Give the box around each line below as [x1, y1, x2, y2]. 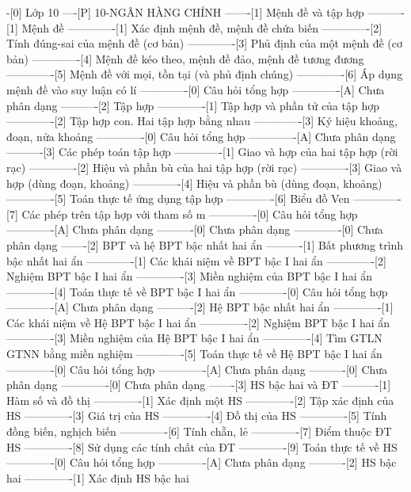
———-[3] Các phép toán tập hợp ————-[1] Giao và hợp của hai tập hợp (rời [6, 143, 398, 160]
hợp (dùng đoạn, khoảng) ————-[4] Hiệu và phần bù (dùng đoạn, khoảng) [6, 174, 382, 191]
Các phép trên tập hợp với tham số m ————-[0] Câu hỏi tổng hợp [21, 205, 358, 222]
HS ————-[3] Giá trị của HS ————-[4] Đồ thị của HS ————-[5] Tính [6, 407, 387, 424]
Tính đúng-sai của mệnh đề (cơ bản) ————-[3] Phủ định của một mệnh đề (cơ [6, 35, 402, 51]
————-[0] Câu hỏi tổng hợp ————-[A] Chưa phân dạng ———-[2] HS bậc [6, 454, 397, 471]
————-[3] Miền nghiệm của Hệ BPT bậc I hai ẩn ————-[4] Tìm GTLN [6, 330, 382, 346]
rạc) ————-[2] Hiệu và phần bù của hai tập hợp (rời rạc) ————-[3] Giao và [6, 158, 402, 175]
